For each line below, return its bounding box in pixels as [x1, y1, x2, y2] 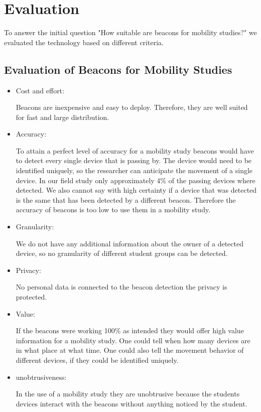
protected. [16, 292, 47, 302]
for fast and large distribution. [16, 111, 109, 122]
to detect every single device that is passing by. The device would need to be [16, 155, 252, 166]
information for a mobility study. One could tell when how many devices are [16, 335, 250, 345]
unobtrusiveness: [16, 371, 67, 382]
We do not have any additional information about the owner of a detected [16, 238, 243, 248]
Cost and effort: [16, 85, 64, 95]
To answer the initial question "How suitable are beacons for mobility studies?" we [4, 27, 257, 38]
